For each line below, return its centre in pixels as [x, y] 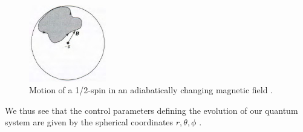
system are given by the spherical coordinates [89, 122]
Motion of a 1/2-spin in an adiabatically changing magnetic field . [151, 90]
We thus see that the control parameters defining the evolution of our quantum [151, 110]
